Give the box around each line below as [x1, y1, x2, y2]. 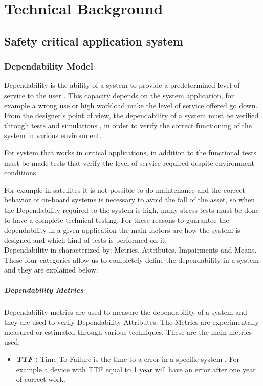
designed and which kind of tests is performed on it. [4, 234, 167, 245]
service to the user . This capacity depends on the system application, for [4, 89, 234, 100]
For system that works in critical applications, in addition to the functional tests [4, 147, 257, 157]
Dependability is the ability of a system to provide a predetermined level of [4, 80, 240, 90]
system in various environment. [4, 130, 102, 141]
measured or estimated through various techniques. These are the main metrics [4, 326, 252, 337]
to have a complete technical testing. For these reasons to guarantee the [4, 214, 229, 225]
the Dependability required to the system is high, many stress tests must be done [4, 204, 259, 215]
